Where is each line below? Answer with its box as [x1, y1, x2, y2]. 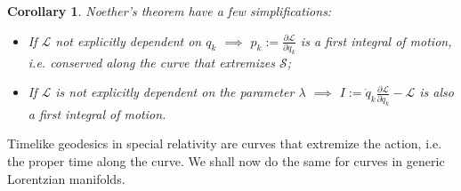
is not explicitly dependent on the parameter [55, 83, 295, 101]
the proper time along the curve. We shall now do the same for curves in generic [7, 151, 445, 170]
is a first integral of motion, [300, 31, 452, 50]
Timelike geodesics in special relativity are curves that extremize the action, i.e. [7, 134, 442, 153]
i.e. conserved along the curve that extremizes [28, 52, 275, 71]
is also [419, 83, 454, 101]
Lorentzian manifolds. [7, 169, 125, 187]
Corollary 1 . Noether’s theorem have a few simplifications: [7, 2, 332, 20]
